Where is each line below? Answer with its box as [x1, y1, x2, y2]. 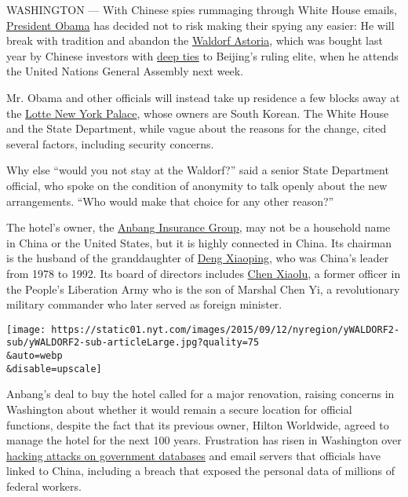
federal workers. [6, 477, 82, 494]
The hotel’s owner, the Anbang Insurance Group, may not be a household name [6, 219, 391, 236]
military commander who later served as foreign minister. [6, 296, 282, 312]
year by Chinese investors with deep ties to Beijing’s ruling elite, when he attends [6, 47, 399, 64]
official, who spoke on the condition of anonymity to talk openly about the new [6, 177, 388, 193]
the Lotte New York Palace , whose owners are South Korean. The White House [6, 104, 389, 121]
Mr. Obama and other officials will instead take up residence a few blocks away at [6, 89, 400, 105]
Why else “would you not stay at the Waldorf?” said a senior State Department [6, 162, 389, 178]
